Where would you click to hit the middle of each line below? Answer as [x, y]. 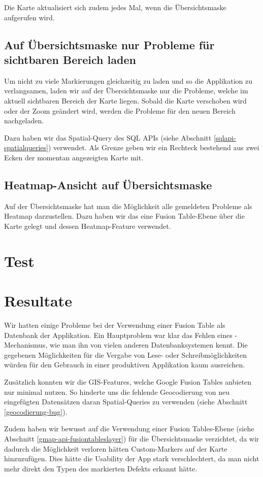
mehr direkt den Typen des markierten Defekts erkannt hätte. [101, 468]
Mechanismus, [26, 345]
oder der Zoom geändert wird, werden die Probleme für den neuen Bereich [120, 110]
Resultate [38, 301]
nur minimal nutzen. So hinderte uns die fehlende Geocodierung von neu [117, 391]
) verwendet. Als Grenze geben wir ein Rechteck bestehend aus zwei [154, 147]
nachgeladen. [24, 121]
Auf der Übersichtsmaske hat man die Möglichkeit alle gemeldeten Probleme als [128, 206]
